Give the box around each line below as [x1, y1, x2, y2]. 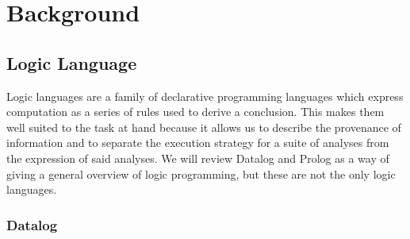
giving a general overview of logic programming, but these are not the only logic [6, 165, 396, 182]
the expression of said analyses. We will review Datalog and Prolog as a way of [6, 149, 389, 166]
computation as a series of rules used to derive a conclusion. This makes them [6, 103, 385, 120]
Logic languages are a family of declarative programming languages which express [6, 87, 404, 104]
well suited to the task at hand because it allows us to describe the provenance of [6, 118, 401, 135]
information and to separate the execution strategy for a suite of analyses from [6, 134, 389, 151]
